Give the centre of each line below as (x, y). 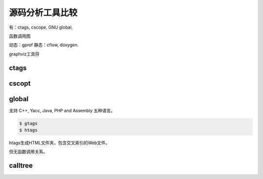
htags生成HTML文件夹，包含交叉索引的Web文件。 (59, 143)
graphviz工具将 (24, 54)
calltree (21, 166)
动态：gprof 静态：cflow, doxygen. (44, 45)
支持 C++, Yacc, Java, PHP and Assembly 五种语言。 (62, 110)
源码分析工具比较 (43, 13)
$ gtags (28, 123)
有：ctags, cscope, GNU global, (41, 27)
